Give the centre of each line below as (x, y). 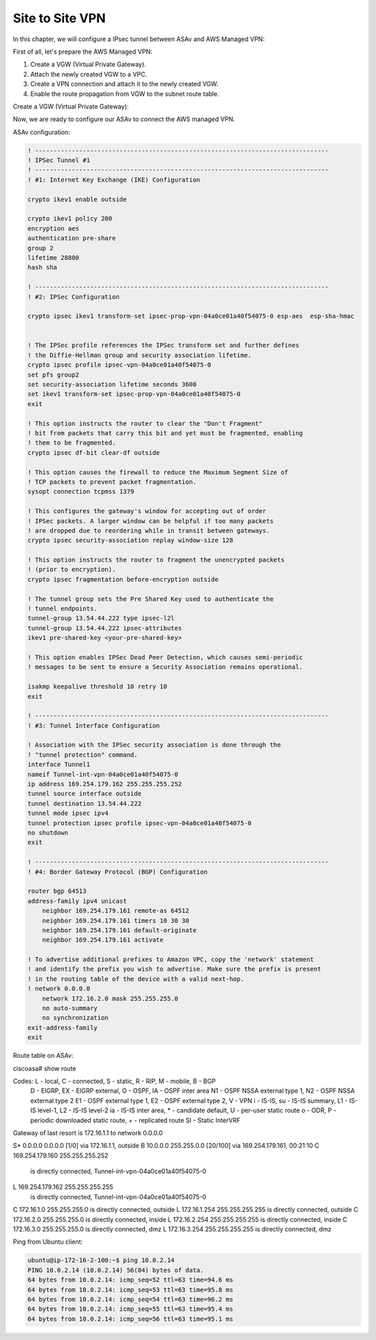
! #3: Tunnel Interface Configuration (94, 725)
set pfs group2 (53, 375)
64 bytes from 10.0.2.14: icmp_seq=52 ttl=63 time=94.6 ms (130, 1280)
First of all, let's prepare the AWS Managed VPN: (83, 52)
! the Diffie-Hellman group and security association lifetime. (140, 355)
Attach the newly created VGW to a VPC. (89, 74)
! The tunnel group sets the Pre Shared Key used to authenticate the (151, 599)
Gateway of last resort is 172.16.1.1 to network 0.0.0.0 (88, 1132)
